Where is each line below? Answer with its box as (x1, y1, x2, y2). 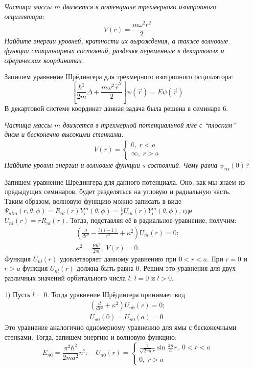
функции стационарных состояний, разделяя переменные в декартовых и (4, 45, 224, 55)
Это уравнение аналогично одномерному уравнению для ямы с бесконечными (4, 322, 236, 332)
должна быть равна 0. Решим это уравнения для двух (76, 263, 236, 273)
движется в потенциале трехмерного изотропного (63, 1, 216, 11)
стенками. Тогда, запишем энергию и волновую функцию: (4, 331, 177, 342)
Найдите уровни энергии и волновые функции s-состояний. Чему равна (4, 159, 218, 170)
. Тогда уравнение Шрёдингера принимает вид (47, 289, 185, 299)
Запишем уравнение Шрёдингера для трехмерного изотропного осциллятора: (4, 71, 233, 82)
